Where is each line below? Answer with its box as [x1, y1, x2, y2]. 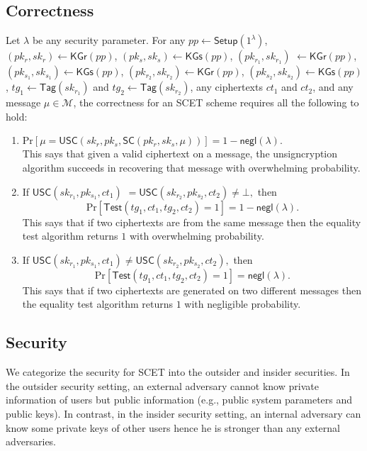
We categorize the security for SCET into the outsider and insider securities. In [6, 364, 350, 379]
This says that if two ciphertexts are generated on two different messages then [22, 282, 361, 297]
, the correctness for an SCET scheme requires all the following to [73, 95, 359, 110]
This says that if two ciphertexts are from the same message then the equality [22, 214, 361, 229]
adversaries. [6, 434, 57, 449]
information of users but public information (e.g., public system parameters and [6, 392, 353, 407]
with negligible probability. [184, 296, 301, 311]
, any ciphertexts [190, 79, 263, 94]
